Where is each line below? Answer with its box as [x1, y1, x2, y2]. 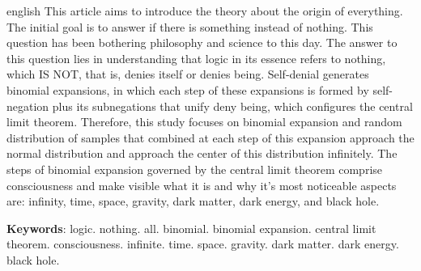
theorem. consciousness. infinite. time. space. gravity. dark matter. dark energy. [6, 235, 399, 252]
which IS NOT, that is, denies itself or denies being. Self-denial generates [6, 66, 369, 83]
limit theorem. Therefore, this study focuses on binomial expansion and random [6, 113, 402, 130]
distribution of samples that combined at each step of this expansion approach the [6, 129, 415, 146]
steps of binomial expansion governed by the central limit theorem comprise [6, 160, 383, 177]
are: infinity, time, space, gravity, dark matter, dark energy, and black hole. [6, 193, 380, 210]
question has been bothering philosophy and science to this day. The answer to [6, 34, 398, 51]
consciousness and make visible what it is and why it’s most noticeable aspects [6, 176, 397, 193]
